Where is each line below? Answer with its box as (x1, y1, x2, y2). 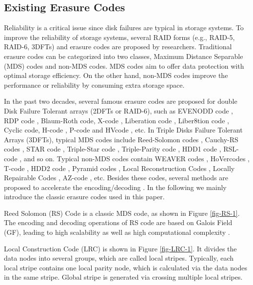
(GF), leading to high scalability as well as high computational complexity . (4, 227, 230, 237)
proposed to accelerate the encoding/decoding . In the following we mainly (4, 182, 227, 192)
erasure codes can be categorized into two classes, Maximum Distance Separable (4, 51, 243, 61)
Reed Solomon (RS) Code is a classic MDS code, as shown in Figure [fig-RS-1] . (4, 208, 240, 218)
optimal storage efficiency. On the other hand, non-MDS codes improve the (4, 70, 228, 80)
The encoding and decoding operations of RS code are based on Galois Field (4, 217, 233, 228)
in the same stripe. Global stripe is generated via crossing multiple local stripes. (4, 272, 243, 282)
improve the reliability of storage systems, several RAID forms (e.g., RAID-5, (4, 32, 235, 42)
